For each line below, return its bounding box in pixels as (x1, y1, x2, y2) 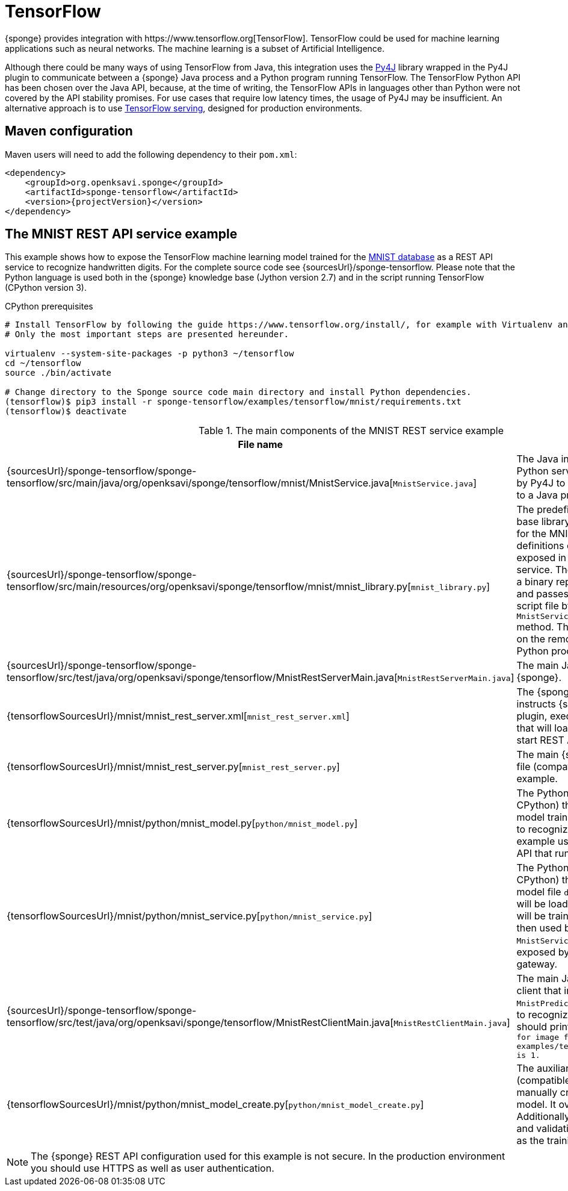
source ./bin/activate (5, 368, 112, 378)
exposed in (516, 552, 567, 564)
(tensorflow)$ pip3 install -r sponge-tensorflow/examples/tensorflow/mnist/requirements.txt (5, 397, 461, 407)
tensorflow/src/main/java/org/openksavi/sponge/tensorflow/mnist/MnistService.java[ (7, 477, 394, 490)
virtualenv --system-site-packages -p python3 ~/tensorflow (5, 349, 294, 359)
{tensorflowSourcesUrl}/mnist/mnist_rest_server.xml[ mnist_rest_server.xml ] (7, 710, 350, 723)
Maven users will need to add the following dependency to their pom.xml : (5, 149, 297, 160)
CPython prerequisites (5, 301, 93, 312)
